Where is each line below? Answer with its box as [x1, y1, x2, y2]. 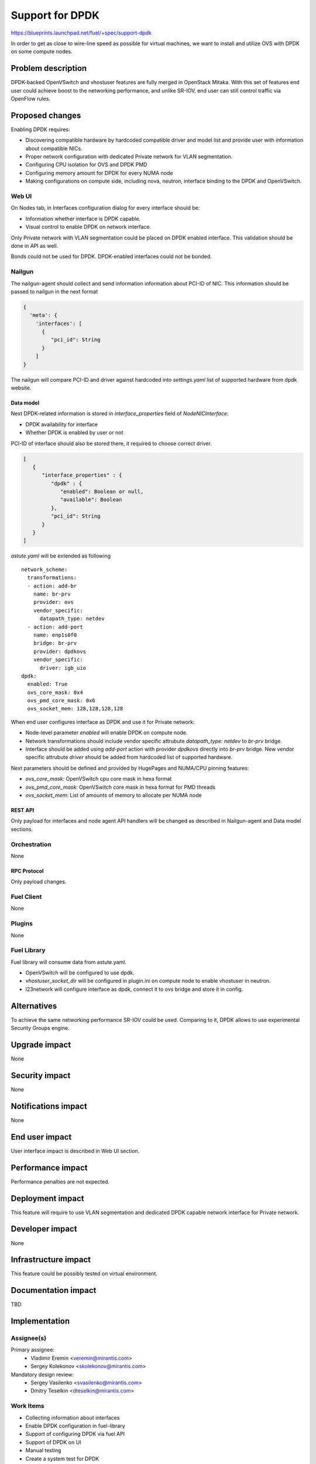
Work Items [11, 1402, 44, 1410]
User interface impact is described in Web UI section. [11, 1147, 140, 1154]
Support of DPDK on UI [25, 1438, 81, 1446]
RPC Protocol [11, 867, 44, 874]
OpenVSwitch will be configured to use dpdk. [25, 969, 135, 976]
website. [11, 384, 32, 391]
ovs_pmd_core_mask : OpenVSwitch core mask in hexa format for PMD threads [25, 784, 216, 791]
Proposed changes [11, 110, 81, 120]
